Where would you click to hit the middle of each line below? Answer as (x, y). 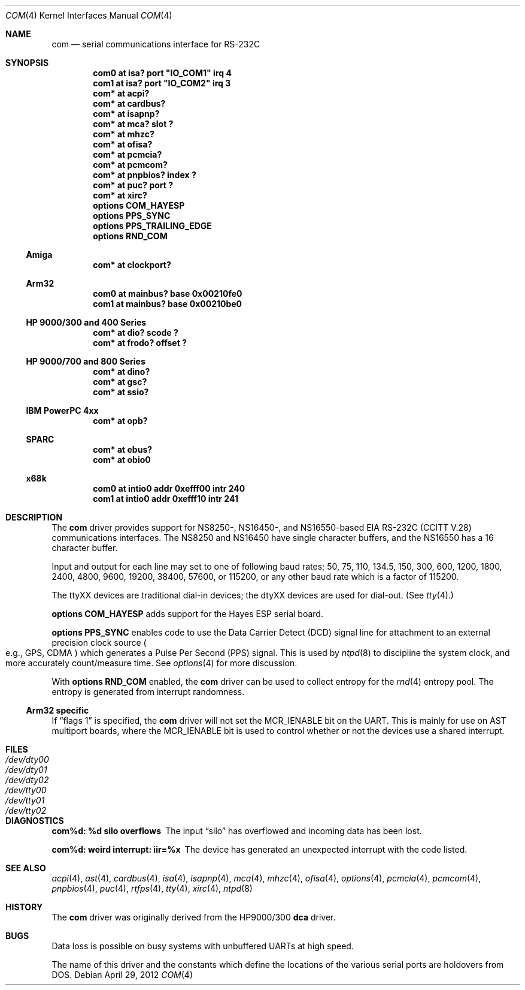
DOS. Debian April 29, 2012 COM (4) (122, 975)
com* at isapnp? (126, 114)
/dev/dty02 (27, 780)
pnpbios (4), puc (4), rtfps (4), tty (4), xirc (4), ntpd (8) (152, 888)
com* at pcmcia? (128, 154)
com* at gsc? (120, 382)
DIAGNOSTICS (35, 821)
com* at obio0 (122, 460)
